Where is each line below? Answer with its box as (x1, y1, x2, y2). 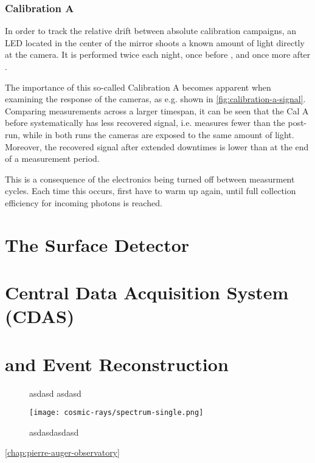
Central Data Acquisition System (5, 280, 289, 305)
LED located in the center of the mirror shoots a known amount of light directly (5, 36, 305, 49)
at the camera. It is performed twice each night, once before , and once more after (5, 48, 311, 61)
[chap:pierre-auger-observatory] (5, 446, 120, 459)
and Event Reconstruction (5, 351, 229, 376)
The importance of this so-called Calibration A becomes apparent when (5, 80, 271, 93)
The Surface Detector (5, 232, 190, 257)
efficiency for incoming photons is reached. (5, 196, 162, 209)
